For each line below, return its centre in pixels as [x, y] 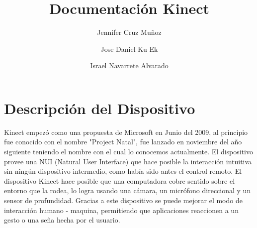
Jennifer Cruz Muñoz [129, 32]
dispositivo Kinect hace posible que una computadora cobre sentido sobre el [120, 180]
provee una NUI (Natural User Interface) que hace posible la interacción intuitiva [128, 161]
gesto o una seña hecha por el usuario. [62, 220]
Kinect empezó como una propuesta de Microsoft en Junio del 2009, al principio [126, 132]
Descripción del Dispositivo [100, 108]
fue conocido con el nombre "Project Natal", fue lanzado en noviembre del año [123, 142]
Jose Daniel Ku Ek [129, 49]
